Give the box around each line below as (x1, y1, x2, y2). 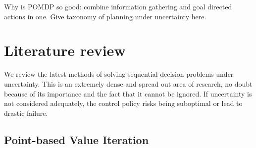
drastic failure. (4, 107, 48, 118)
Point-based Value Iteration (4, 132, 149, 147)
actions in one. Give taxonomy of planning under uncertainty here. (4, 11, 206, 21)
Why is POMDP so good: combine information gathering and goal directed (4, 1, 232, 11)
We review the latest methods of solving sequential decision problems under (4, 69, 234, 79)
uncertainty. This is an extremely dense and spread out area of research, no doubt (4, 78, 253, 89)
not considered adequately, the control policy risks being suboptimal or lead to (4, 98, 243, 108)
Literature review (4, 40, 126, 60)
